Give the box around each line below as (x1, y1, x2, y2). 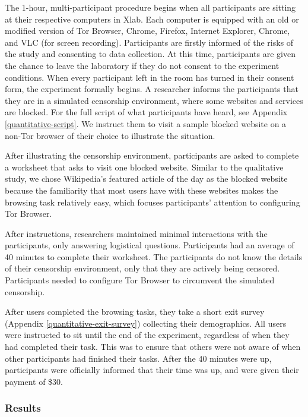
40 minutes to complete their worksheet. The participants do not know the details (5, 250, 303, 263)
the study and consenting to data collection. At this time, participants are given (5, 48, 296, 60)
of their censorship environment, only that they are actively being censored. (5, 262, 280, 274)
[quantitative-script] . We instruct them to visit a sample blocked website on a (5, 117, 287, 129)
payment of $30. (5, 375, 63, 387)
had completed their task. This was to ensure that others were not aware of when (5, 340, 301, 353)
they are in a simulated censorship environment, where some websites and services (5, 94, 303, 106)
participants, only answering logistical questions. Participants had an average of (5, 239, 294, 251)
